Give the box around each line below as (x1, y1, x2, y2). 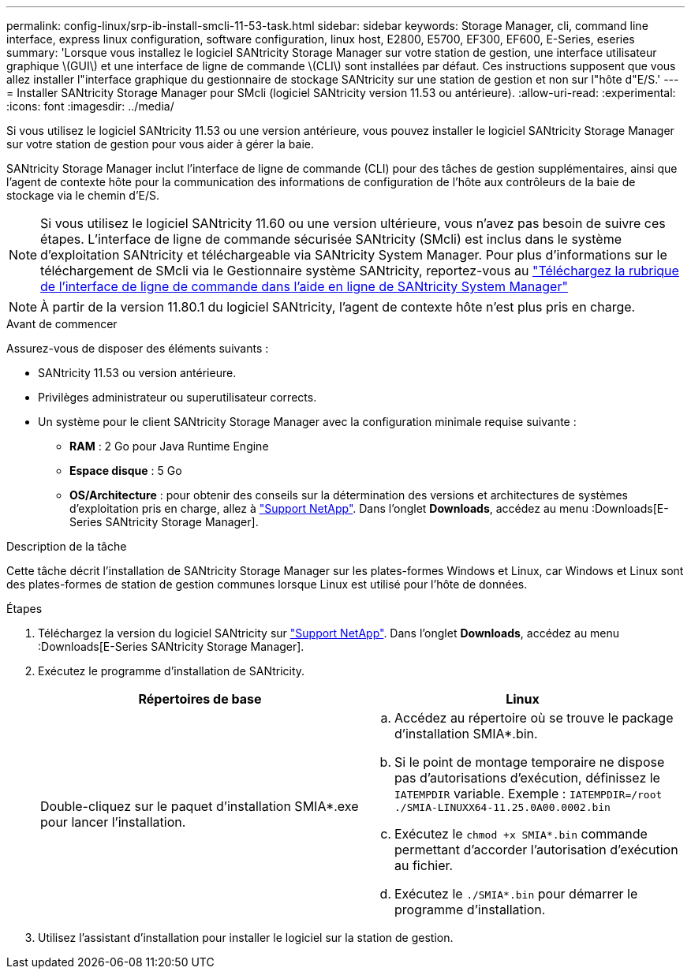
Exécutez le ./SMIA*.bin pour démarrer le (394, 886, 638, 902)
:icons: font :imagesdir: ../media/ (6, 99, 174, 113)
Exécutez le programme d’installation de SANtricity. (38, 664, 305, 678)
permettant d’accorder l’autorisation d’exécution (394, 842, 678, 857)
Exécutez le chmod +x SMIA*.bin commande (394, 826, 648, 842)
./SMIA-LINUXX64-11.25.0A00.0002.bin (394, 801, 611, 813)
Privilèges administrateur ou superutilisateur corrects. (38, 390, 317, 404)
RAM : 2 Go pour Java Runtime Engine (69, 439, 269, 453)
